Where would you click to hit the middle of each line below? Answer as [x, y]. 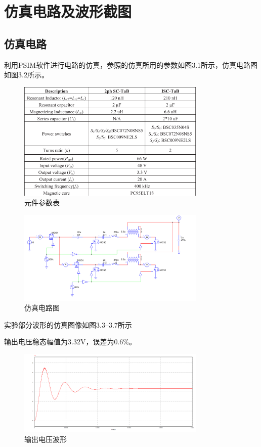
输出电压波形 [46, 439]
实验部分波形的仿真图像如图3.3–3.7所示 [68, 324]
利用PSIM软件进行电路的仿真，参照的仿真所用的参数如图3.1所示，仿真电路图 [131, 64]
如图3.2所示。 [26, 75]
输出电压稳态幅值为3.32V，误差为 [59, 342]
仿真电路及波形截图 [68, 11]
